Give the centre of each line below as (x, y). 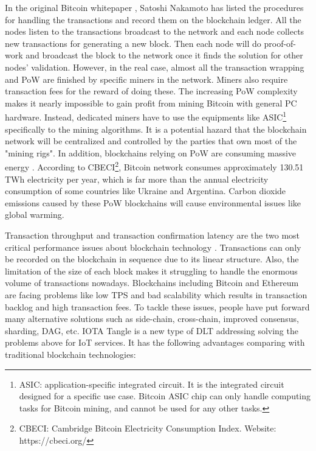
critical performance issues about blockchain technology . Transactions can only (153, 247)
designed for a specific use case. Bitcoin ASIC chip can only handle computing (165, 396)
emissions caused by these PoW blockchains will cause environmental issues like (153, 202)
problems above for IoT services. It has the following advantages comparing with (155, 342)
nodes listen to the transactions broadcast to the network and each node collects (155, 31)
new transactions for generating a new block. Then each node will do (133, 43)
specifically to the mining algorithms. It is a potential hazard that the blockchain (156, 129)
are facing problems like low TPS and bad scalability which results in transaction (156, 294)
